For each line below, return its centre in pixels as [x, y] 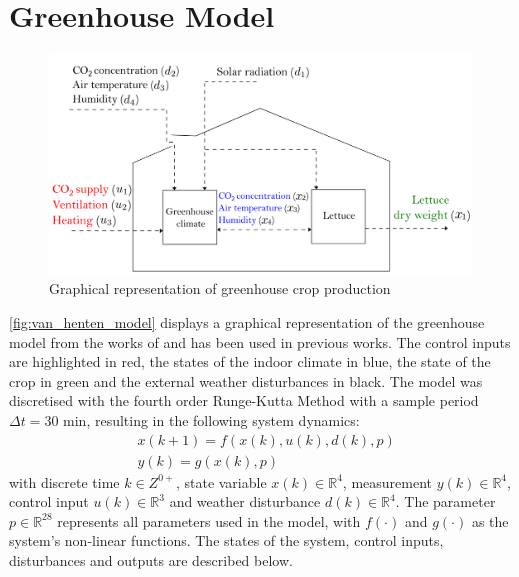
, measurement [387, 481]
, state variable [221, 481]
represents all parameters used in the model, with [209, 520]
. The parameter [445, 501]
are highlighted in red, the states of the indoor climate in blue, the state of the [250, 361]
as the [490, 520]
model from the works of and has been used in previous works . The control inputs [260, 341]
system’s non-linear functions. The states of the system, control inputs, [226, 540]
